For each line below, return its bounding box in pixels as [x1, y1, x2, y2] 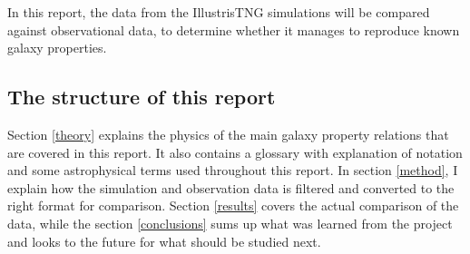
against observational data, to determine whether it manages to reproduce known [7, 20, 460, 39]
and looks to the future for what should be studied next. [7, 231, 321, 250]
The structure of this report [7, 83, 276, 111]
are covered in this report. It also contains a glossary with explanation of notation [7, 142, 463, 161]
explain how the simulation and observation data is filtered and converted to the [7, 178, 455, 197]
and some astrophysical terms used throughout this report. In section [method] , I [7, 161, 458, 180]
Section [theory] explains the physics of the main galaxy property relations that [7, 124, 449, 143]
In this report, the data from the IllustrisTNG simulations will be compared [7, 3, 430, 21]
